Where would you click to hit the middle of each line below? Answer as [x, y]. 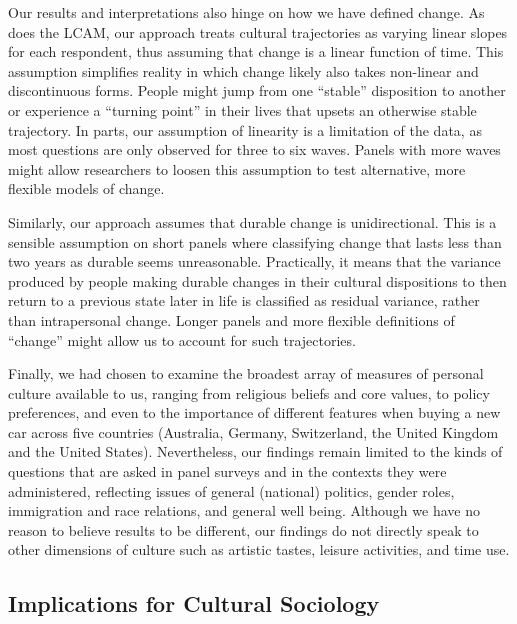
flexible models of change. [86, 188]
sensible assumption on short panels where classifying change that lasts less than [255, 241]
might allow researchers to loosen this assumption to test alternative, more [237, 168]
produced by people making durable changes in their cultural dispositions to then [257, 280]
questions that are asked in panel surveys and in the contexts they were [227, 471]
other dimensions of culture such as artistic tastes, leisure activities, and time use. [259, 549]
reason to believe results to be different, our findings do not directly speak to [243, 529]
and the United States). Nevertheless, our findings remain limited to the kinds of [255, 451]
